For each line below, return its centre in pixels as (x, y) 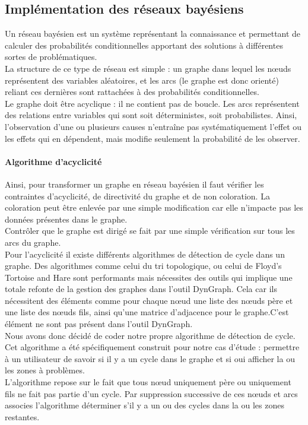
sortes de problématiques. (51, 57)
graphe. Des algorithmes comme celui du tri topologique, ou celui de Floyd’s (143, 266)
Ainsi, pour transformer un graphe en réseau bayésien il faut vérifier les (134, 184)
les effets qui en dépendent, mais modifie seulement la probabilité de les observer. (153, 138)
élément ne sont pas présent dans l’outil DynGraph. (99, 324)
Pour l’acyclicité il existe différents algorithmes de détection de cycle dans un (145, 254)
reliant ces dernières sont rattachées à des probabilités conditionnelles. (132, 92)
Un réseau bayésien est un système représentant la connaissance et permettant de (153, 34)
